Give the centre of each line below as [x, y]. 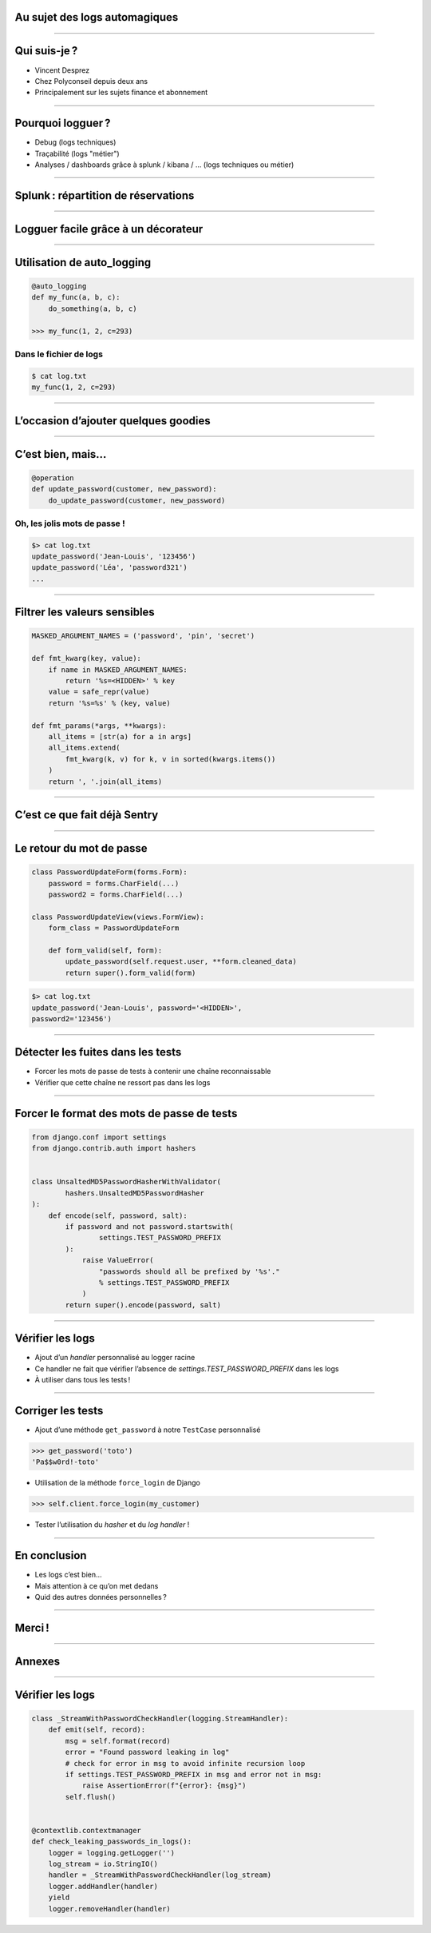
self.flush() [91, 1797]
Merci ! [32, 1627]
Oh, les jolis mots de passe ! [70, 523]
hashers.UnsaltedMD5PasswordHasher [135, 1193]
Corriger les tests [59, 1410]
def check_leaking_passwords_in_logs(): [111, 1842]
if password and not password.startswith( [150, 1227]
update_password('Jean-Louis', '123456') [114, 557]
